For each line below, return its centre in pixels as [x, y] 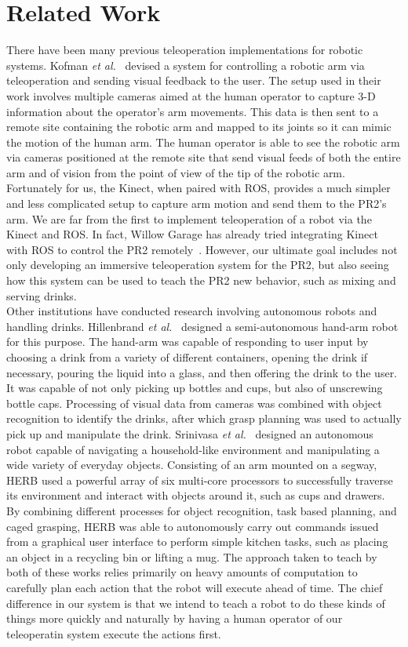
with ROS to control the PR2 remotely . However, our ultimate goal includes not [202, 249]
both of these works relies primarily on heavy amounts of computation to [182, 572]
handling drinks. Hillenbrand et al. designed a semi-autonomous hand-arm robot [202, 326]
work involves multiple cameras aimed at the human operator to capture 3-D [191, 95]
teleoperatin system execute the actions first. [114, 633]
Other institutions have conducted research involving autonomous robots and [192, 311]
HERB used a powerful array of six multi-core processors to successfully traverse [200, 480]
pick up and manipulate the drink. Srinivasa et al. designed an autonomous [190, 433]
